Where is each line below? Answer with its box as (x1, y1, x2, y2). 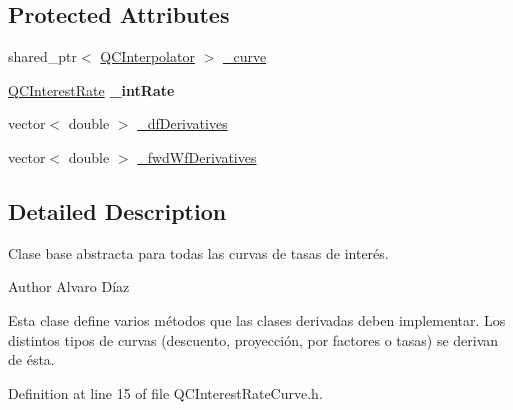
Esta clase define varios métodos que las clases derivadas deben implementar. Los (8, 309, 506, 330)
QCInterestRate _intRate (8, 79, 175, 100)
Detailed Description (8, 195, 227, 226)
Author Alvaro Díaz (8, 276, 130, 297)
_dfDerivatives (137, 113, 228, 134)
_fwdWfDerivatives (137, 146, 257, 167)
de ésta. (8, 349, 55, 370)
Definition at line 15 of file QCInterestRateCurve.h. (8, 382, 323, 403)
